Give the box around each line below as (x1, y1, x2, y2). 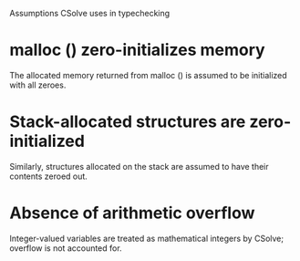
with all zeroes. (9, 79, 67, 90)
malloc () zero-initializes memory (9, 40, 266, 60)
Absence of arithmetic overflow (9, 203, 255, 224)
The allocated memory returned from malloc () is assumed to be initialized (9, 69, 287, 80)
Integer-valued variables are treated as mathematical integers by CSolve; (9, 233, 284, 244)
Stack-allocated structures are (9, 111, 246, 132)
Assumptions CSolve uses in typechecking (9, 8, 171, 18)
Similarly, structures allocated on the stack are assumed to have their (9, 161, 269, 172)
